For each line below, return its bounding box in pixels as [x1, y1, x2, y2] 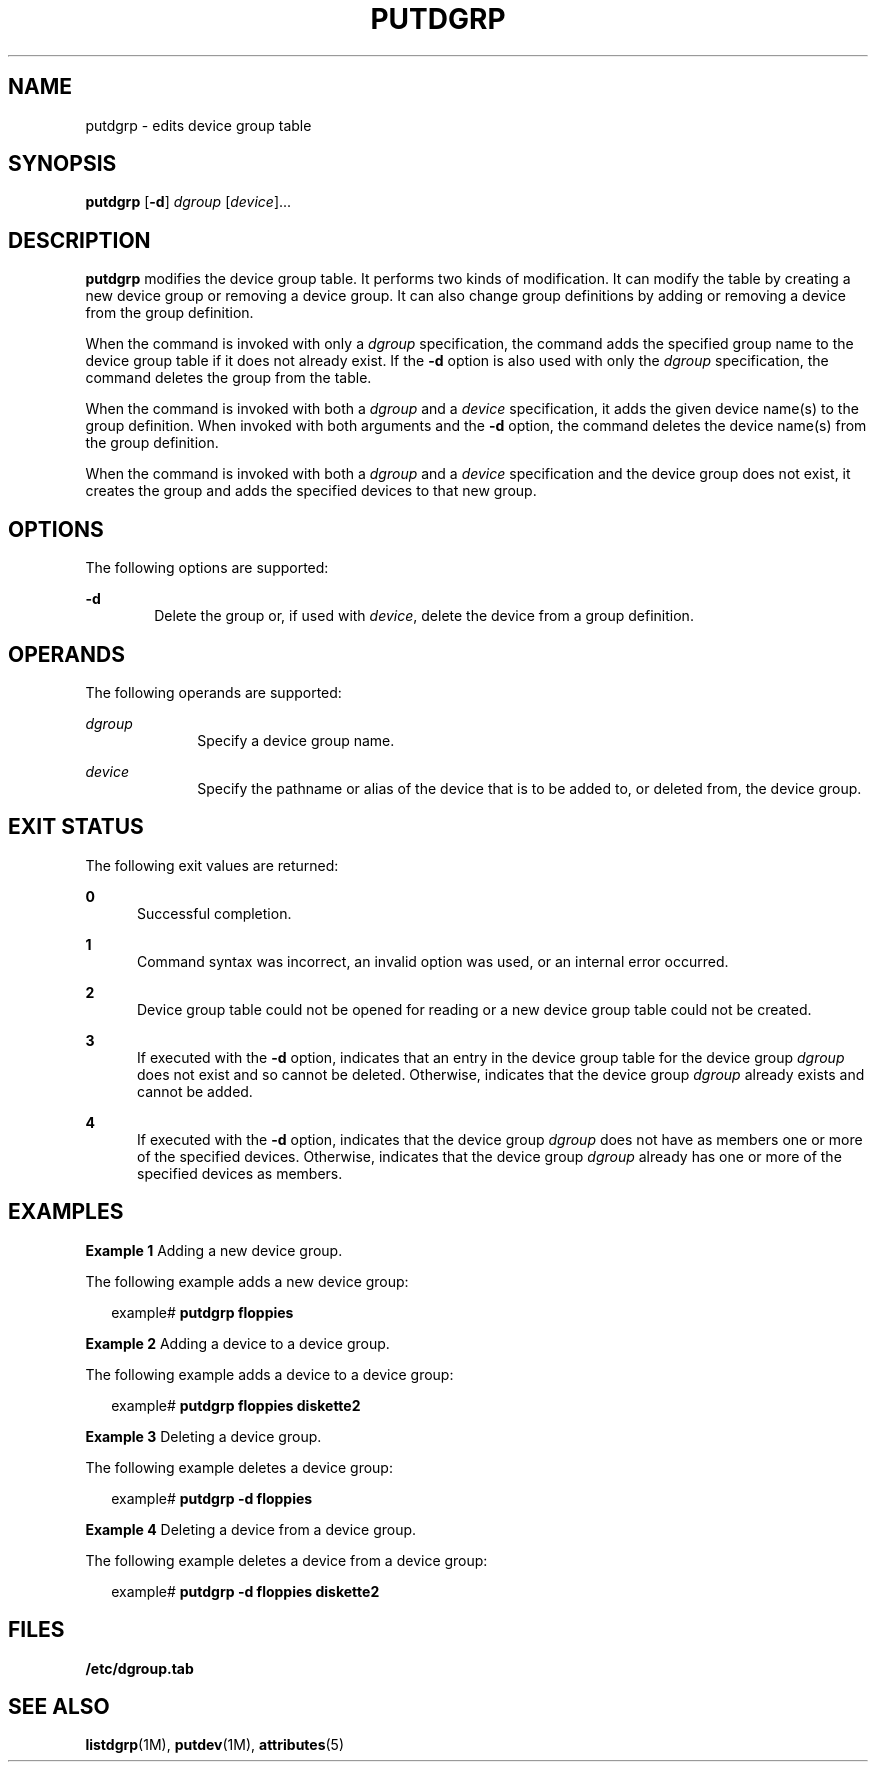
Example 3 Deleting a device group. [85, 1427, 322, 1445]
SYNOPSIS [8, 151, 117, 177]
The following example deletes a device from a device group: [85, 1551, 488, 1569]
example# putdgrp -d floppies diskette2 [111, 1582, 380, 1600]
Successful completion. [137, 904, 292, 922]
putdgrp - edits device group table [85, 116, 312, 134]
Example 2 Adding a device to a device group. [85, 1334, 390, 1352]
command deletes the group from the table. [85, 369, 372, 387]
